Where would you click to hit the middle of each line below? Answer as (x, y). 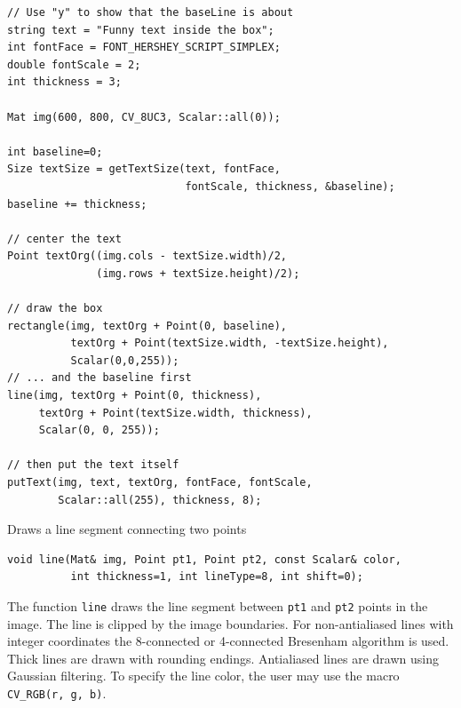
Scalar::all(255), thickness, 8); (160, 500)
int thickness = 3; (64, 82)
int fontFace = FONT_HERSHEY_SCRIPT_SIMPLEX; (144, 48)
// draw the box (55, 309)
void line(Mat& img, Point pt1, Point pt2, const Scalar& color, (204, 559)
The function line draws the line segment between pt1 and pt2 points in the (218, 606)
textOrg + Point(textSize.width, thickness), (175, 413)
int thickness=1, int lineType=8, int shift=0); (217, 577)
